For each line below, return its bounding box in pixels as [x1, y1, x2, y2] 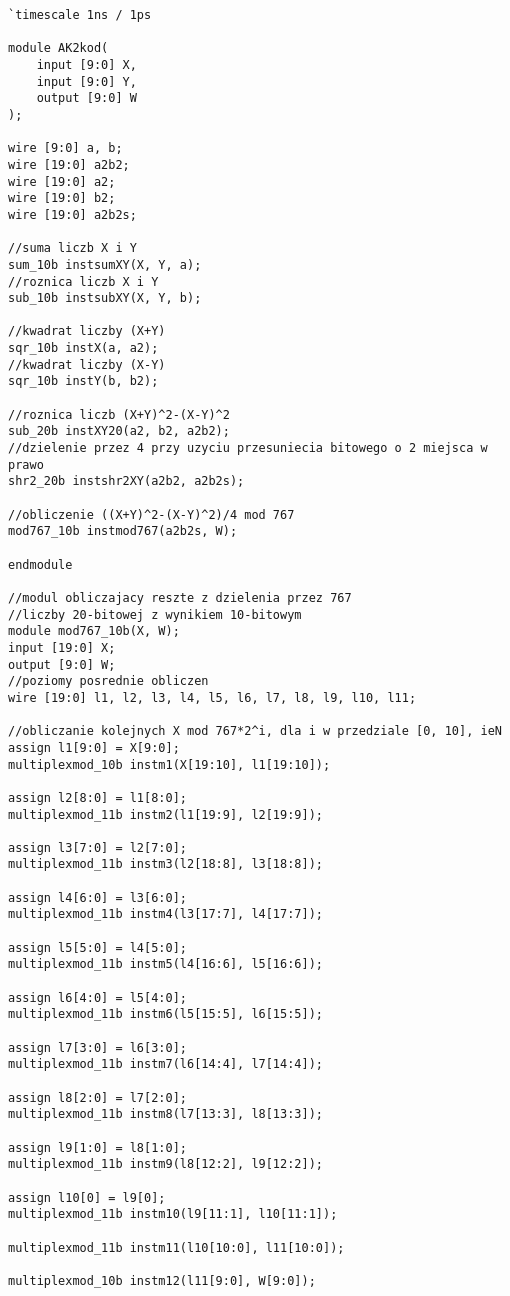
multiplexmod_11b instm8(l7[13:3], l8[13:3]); [8, 1107, 323, 1122]
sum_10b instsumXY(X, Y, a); [8, 257, 202, 272]
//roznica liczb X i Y [8, 274, 159, 289]
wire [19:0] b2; [8, 191, 116, 206]
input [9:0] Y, [36, 74, 137, 89]
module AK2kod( [8, 41, 109, 56]
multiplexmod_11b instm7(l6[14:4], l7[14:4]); [8, 1057, 323, 1072]
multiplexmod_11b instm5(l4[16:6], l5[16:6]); [8, 957, 323, 972]
